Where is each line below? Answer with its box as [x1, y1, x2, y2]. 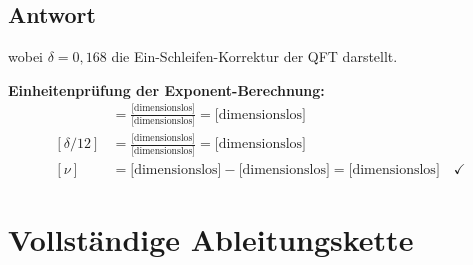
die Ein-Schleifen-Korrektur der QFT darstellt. [111, 46, 398, 67]
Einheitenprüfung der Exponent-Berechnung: [8, 79, 325, 100]
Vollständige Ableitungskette [8, 218, 414, 259]
